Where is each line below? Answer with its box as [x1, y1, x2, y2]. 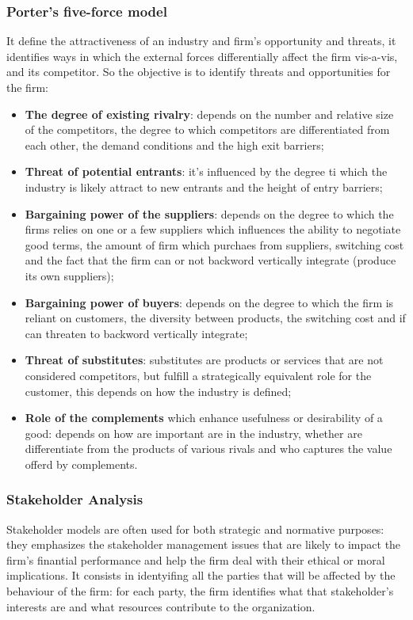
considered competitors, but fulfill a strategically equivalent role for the [25, 367, 372, 383]
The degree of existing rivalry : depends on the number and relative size [25, 105, 394, 122]
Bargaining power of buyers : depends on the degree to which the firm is [25, 294, 394, 310]
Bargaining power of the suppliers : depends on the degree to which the [25, 205, 394, 222]
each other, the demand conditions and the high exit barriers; [25, 136, 324, 153]
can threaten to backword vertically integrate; [25, 325, 248, 341]
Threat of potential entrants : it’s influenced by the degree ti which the [25, 163, 388, 180]
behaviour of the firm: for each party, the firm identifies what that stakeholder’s [6, 583, 394, 599]
